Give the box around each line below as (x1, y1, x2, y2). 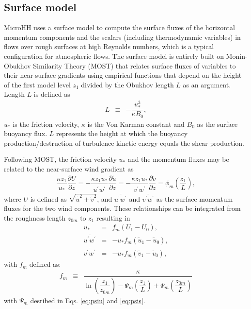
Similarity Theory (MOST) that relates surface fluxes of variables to (33, 60, 236, 70)
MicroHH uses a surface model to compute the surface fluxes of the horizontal (4, 22, 235, 33)
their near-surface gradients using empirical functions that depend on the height (4, 70, 242, 80)
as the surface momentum (156, 193, 233, 204)
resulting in (96, 212, 130, 223)
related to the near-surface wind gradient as (4, 164, 134, 174)
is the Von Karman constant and (87, 119, 185, 129)
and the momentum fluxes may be (127, 154, 229, 164)
